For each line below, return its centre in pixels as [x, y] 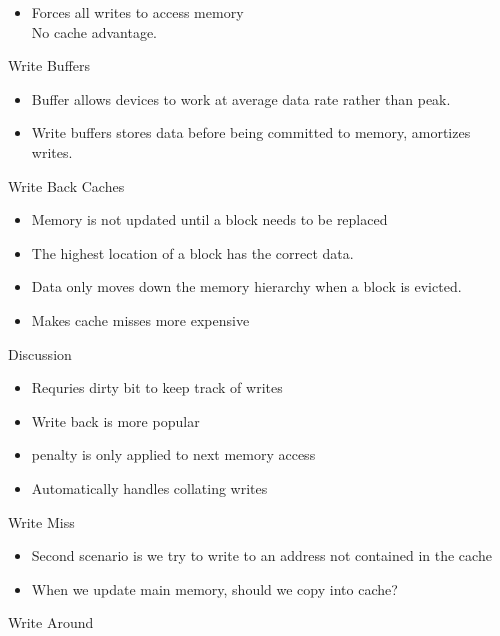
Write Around [51, 622]
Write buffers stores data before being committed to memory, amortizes [251, 132]
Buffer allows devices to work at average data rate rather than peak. [241, 98]
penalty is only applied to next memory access [173, 454]
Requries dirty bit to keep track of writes [157, 387]
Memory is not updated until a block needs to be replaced [209, 219]
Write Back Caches [66, 185]
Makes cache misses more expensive [140, 319]
